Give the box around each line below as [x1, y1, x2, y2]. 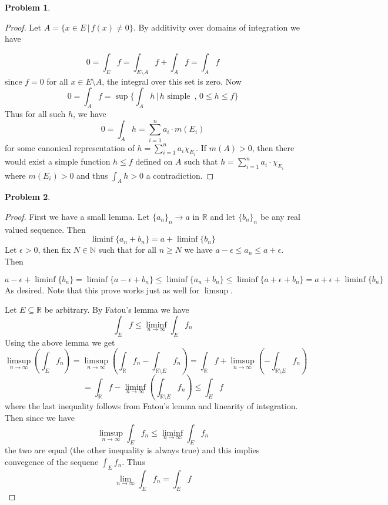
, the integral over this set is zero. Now [102, 75, 242, 87]
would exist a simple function [5, 155, 111, 168]
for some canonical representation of [5, 141, 135, 153]
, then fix [38, 243, 71, 256]
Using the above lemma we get [5, 336, 115, 348]
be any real [260, 210, 300, 222]
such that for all [98, 243, 156, 256]
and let [210, 210, 236, 222]
